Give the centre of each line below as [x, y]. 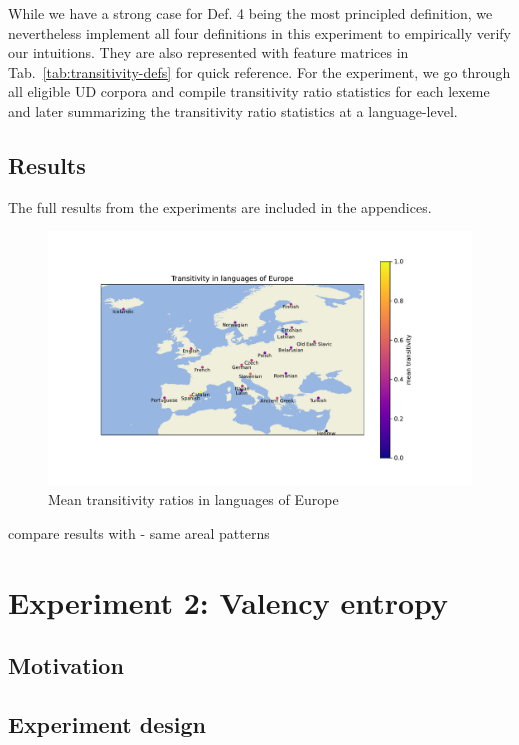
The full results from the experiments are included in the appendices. [220, 206]
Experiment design [107, 723]
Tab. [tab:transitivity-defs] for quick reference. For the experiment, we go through [259, 71]
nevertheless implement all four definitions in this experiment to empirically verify [259, 32]
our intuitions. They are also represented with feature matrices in [208, 52]
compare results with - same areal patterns [139, 532]
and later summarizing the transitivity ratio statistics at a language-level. [233, 110]
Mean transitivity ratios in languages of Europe [193, 499]
